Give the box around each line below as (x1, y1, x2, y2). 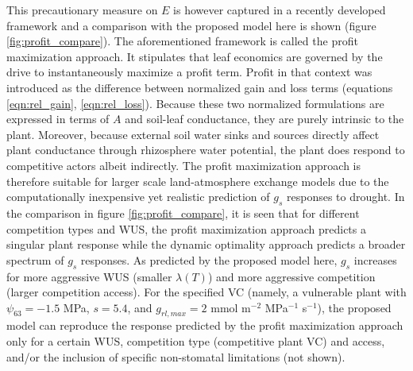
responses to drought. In (287, 188, 405, 205)
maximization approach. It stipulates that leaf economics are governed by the (6, 48, 383, 64)
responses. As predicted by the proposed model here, (80, 251, 338, 268)
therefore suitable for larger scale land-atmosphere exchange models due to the (6, 172, 389, 189)
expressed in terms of (6, 110, 110, 127)
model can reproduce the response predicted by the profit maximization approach (6, 317, 403, 334)
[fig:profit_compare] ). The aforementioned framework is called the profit (6, 33, 358, 49)
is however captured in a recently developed (173, 2, 386, 17)
